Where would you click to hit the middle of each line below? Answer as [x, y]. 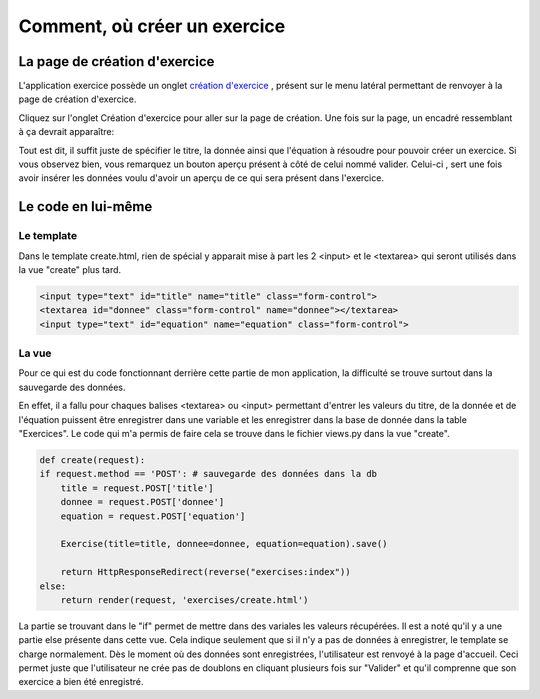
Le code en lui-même [85, 206]
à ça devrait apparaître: [66, 132]
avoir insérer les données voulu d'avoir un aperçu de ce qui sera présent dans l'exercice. [201, 178]
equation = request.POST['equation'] [153, 516]
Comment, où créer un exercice [152, 26]
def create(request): [92, 460]
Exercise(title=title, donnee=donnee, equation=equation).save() [224, 544]
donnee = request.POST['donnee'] [142, 502]
